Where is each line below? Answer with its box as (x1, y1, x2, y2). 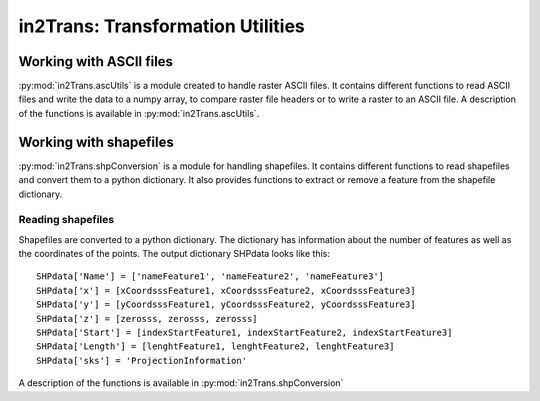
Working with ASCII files (18, 53, 174, 70)
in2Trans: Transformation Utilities (18, 15, 305, 37)
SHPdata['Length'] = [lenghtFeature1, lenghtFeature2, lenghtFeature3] (36, 341, 395, 352)
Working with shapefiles (18, 133, 174, 150)
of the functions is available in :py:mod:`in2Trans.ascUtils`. (18, 107, 260, 119)
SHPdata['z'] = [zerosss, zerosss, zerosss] (36, 313, 259, 324)
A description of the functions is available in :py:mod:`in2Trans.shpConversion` (18, 377, 344, 389)
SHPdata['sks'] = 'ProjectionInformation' (36, 355, 248, 366)
